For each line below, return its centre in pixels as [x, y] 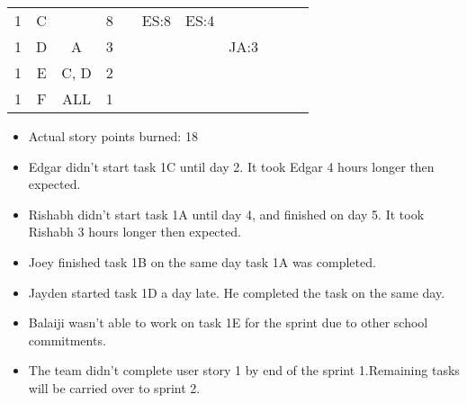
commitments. [67, 340]
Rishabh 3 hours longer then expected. [135, 232]
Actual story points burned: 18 [113, 136]
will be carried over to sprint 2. [114, 387]
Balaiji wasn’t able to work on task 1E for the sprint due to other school [228, 322]
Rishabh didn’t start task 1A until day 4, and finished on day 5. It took [226, 214]
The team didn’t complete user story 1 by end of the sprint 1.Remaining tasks [244, 370]
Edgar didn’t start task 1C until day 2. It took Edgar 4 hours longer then [231, 166]
